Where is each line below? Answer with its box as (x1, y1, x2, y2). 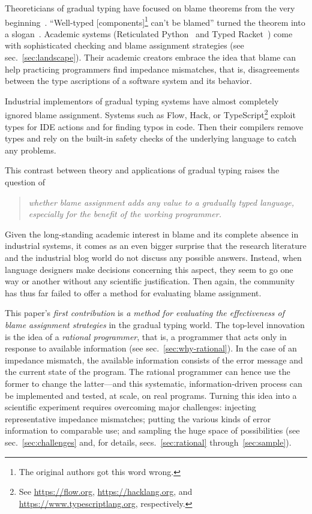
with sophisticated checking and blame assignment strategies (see (5, 39, 244, 52)
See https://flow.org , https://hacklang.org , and (19, 485, 193, 498)
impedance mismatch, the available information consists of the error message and (5, 353, 303, 366)
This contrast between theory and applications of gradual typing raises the (5, 164, 280, 176)
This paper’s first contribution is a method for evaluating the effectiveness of (5, 306, 285, 319)
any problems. (5, 143, 56, 156)
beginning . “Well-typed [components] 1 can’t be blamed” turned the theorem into (5, 14, 305, 28)
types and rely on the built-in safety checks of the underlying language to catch (5, 132, 297, 145)
